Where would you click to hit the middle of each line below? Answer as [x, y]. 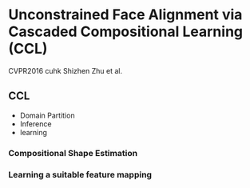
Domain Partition [47, 115]
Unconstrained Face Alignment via [125, 15]
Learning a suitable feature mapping [80, 174]
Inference [36, 124]
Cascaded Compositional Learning [126, 32]
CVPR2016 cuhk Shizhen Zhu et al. [65, 70]
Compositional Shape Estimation [73, 153]
